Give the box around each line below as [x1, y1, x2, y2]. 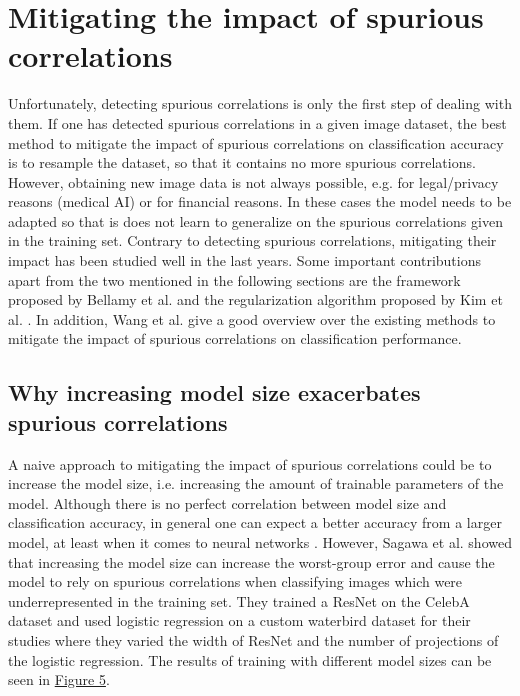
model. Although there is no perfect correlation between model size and [8, 492, 447, 513]
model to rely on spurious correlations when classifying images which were [8, 571, 463, 592]
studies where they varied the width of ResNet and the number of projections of [8, 629, 499, 650]
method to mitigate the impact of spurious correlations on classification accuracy [8, 132, 504, 153]
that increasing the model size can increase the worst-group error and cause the [8, 551, 495, 572]
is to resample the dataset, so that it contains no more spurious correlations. [8, 152, 476, 173]
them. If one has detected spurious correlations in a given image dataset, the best [8, 112, 507, 133]
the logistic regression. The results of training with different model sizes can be [8, 649, 492, 670]
